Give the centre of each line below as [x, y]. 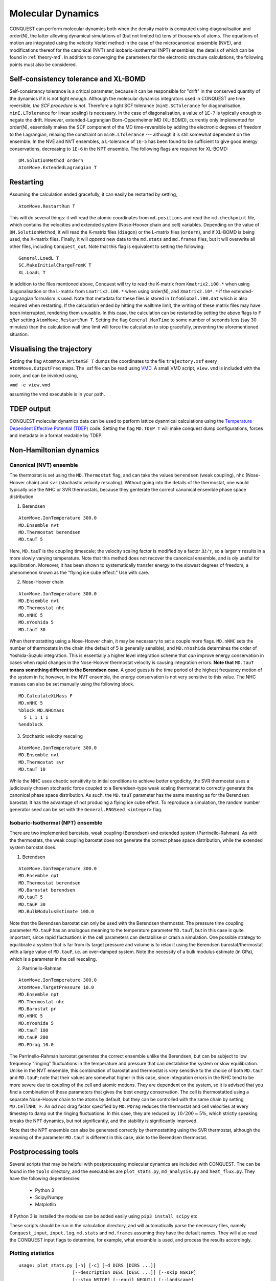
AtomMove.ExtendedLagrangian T [58, 168]
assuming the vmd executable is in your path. [57, 394]
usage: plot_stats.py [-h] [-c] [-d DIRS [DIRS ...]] [87, 1265]
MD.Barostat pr [38, 1009]
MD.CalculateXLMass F [45, 696]
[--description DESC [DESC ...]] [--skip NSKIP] [134, 1273]
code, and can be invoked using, [44, 375]
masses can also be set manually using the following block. [72, 684]
